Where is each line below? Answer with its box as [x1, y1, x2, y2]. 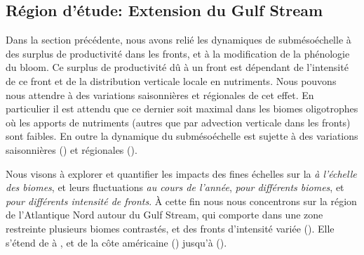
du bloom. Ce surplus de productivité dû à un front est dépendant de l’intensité [6, 60, 349, 74]
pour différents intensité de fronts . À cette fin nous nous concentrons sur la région [6, 193, 357, 208]
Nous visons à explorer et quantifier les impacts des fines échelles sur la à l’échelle [6, 166, 357, 181]
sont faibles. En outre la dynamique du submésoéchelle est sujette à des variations [6, 129, 358, 143]
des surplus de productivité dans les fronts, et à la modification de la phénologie [6, 46, 350, 60]
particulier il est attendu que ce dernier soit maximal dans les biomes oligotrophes [6, 101, 358, 116]
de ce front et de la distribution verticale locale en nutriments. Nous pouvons [6, 73, 337, 88]
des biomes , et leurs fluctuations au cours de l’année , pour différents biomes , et [6, 180, 344, 195]
